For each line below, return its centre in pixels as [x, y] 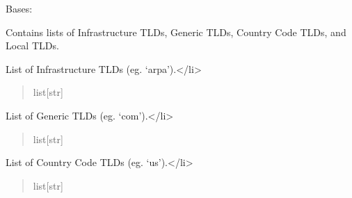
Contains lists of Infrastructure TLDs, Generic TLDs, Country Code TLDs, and [176, 32]
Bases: [19, 8]
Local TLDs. [32, 46]
